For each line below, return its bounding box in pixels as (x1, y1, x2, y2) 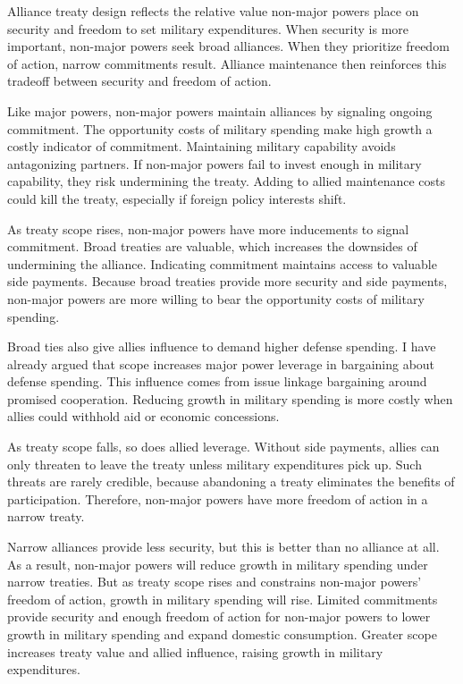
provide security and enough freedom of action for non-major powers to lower (7, 607, 431, 626)
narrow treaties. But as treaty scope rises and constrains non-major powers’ (7, 572, 422, 591)
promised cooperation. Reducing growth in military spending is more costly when (7, 389, 453, 408)
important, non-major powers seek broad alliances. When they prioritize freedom (7, 37, 450, 55)
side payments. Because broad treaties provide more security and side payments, (7, 272, 448, 291)
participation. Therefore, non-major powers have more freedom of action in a (7, 489, 428, 508)
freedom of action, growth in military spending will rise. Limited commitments (7, 589, 438, 608)
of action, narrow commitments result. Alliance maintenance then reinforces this (7, 54, 447, 72)
